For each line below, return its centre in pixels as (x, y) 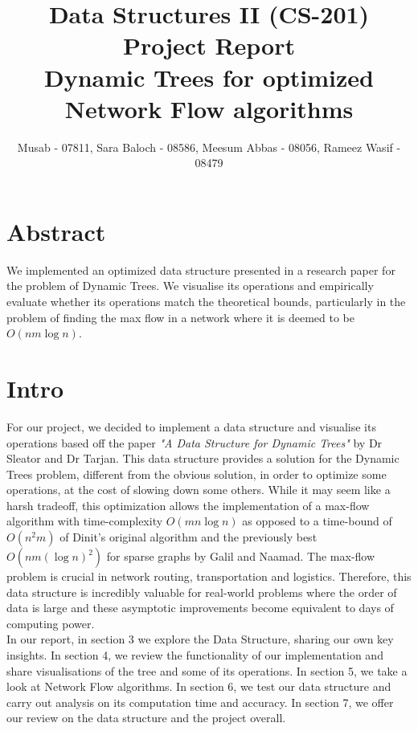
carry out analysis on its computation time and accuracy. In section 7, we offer (200, 702)
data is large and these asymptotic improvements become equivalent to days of (200, 608)
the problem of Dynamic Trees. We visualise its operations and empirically (190, 286)
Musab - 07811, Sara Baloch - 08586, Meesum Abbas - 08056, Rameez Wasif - (209, 147)
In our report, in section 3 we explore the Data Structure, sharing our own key (200, 639)
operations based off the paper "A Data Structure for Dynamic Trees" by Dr (195, 442)
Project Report (209, 45)
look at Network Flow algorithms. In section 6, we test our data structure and (199, 686)
